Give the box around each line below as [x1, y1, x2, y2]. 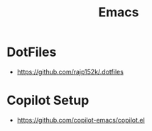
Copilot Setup [6, 93, 89, 108]
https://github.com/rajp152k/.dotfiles [16, 67, 124, 76]
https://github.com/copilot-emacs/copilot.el [16, 115, 145, 124]
